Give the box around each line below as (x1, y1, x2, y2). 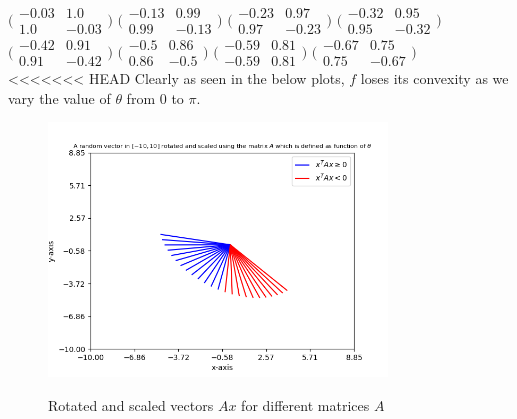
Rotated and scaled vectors (48, 395, 214, 416)
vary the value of (8, 87, 111, 108)
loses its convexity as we (360, 68, 509, 89)
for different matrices (241, 395, 370, 416)
